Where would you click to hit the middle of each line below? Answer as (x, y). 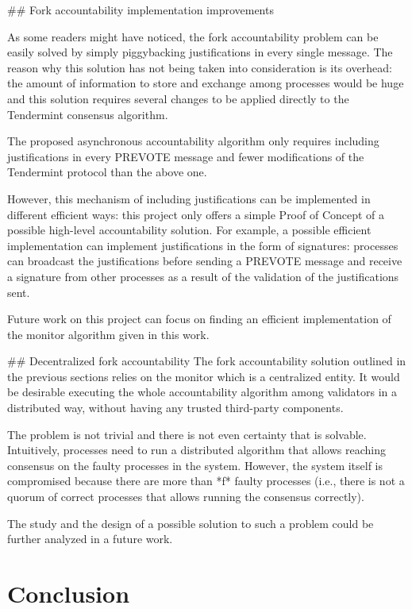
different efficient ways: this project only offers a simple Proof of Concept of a (196, 214)
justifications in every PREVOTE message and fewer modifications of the (186, 156)
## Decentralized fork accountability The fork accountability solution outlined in (207, 361)
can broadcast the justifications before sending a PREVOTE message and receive (205, 261)
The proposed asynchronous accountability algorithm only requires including (193, 141)
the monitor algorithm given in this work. (108, 334)
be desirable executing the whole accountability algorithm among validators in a (202, 392)
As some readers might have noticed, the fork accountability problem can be (193, 36)
